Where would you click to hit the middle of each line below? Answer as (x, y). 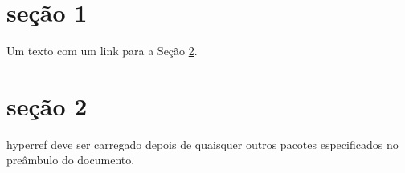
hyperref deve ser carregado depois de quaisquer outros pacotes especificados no (202, 144)
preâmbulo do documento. (71, 160)
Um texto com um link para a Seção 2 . (102, 51)
